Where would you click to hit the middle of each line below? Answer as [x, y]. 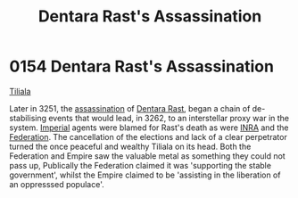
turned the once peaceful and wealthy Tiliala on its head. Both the [130, 146]
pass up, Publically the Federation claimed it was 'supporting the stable [141, 165]
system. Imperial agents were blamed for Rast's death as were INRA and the [149, 128]
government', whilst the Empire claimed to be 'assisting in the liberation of [145, 175]
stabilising [28, 118]
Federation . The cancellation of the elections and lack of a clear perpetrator [148, 136]
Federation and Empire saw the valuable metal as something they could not [147, 156]
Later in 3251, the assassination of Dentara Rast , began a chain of [130, 108]
